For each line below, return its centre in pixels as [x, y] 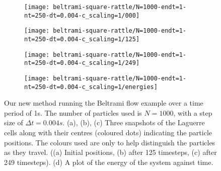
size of [14, 122]
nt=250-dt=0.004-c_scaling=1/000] [82, 15]
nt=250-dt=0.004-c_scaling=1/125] [82, 39]
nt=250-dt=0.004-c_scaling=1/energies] [91, 87]
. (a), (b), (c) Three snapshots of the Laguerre [134, 122]
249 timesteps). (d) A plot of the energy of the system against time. [109, 162]
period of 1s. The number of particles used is [73, 112]
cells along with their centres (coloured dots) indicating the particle [108, 133]
